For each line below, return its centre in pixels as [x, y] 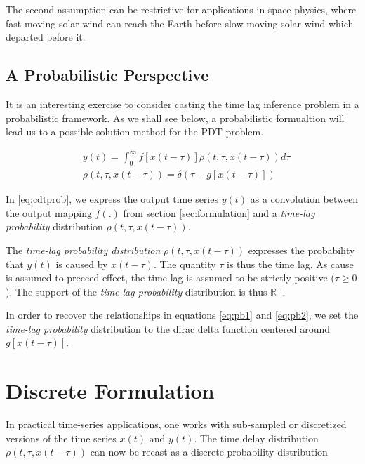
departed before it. [46, 37]
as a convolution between [304, 199]
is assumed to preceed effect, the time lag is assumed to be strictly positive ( [170, 278]
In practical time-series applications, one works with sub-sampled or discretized [176, 424]
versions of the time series [61, 438]
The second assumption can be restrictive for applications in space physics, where [181, 9]
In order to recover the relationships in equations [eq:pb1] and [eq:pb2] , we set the [182, 315]
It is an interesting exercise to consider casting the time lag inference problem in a [182, 104]
